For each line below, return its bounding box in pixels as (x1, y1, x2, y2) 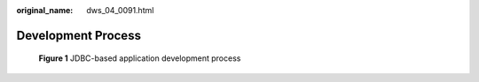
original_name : (16, 5, 74, 15)
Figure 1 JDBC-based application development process (38, 53, 241, 63)
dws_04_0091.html (86, 5, 154, 15)
